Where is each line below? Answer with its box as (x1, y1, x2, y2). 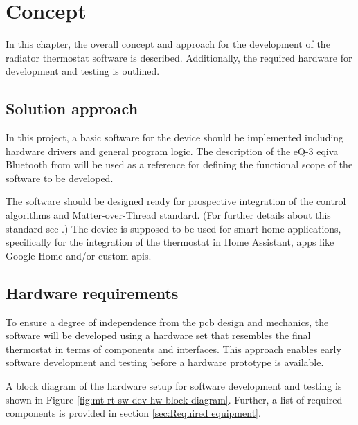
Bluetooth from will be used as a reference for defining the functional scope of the (6, 157, 353, 172)
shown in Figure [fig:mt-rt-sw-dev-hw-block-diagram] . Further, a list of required (6, 392, 343, 406)
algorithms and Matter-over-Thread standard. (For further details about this (6, 208, 331, 222)
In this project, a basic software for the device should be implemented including (6, 130, 344, 145)
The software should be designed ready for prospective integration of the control (6, 194, 346, 208)
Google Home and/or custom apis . (6, 248, 152, 262)
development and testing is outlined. (6, 64, 160, 78)
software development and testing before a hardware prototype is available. (6, 355, 324, 370)
